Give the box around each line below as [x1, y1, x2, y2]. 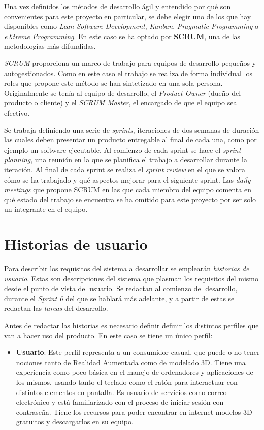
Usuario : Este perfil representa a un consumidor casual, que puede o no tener [16, 347, 260, 357]
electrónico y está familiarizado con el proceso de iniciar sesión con [16, 397, 224, 407]
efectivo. [4, 107, 30, 118]
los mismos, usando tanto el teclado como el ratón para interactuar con [16, 376, 238, 387]
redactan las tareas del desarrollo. [4, 303, 108, 313]
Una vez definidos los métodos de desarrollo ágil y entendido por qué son [4, 1, 231, 11]
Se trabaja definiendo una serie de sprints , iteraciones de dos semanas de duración [4, 124, 259, 135]
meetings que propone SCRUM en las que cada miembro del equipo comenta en [4, 184, 251, 195]
